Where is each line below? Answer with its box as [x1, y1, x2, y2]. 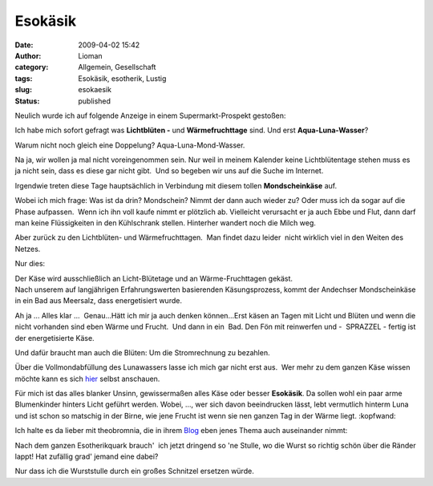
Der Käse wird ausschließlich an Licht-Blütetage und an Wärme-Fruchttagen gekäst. [14, 273, 293, 283]
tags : [14, 73, 33, 83]
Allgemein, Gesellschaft [78, 63, 156, 72]
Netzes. [14, 244, 41, 253]
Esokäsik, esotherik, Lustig [78, 73, 167, 83]
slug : [14, 85, 32, 95]
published [78, 96, 111, 106]
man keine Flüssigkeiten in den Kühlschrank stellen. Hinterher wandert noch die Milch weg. [14, 218, 317, 228]
